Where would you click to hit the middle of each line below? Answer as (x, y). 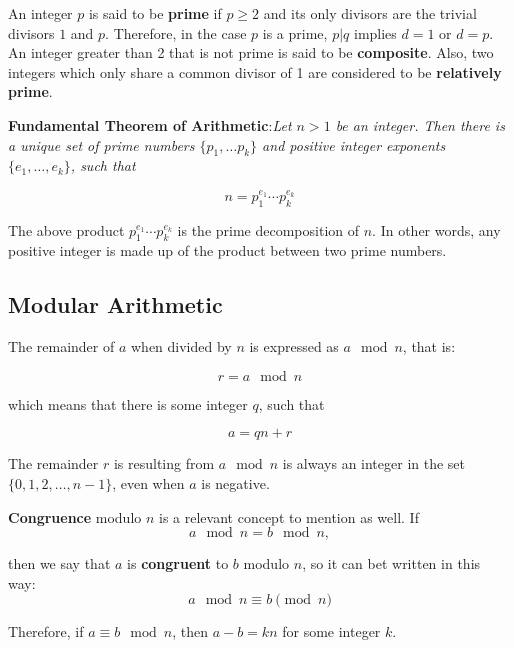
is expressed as (294, 346)
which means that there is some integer (128, 403)
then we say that (59, 563)
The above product (66, 229)
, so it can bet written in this (391, 563)
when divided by (181, 346)
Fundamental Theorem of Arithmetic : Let (150, 124)
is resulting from (164, 463)
